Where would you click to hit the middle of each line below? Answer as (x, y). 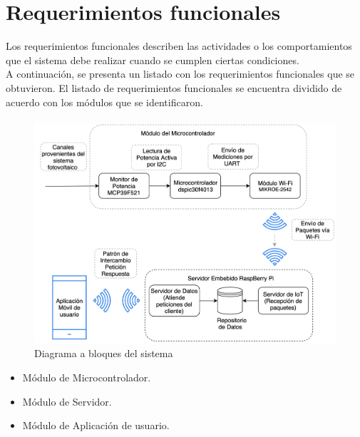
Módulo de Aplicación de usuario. (96, 425)
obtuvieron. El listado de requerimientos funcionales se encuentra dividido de (174, 87)
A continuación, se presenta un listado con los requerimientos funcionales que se (180, 74)
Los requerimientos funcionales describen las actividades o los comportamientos (179, 46)
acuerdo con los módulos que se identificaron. (104, 102)
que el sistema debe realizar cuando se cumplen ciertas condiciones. (153, 60)
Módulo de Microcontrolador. (87, 377)
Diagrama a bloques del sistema (104, 353)
